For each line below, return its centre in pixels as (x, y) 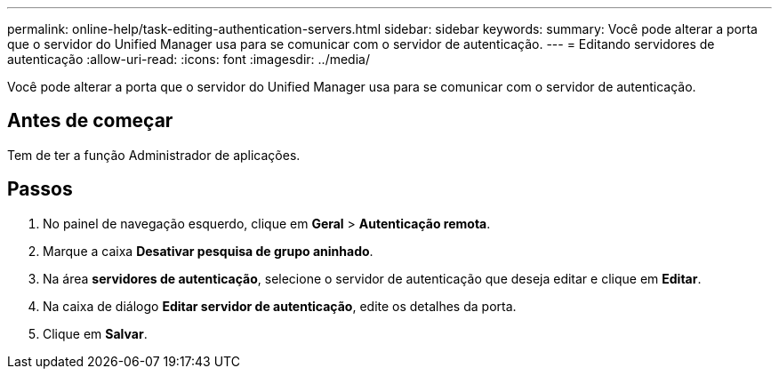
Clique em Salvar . (95, 333)
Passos (40, 189)
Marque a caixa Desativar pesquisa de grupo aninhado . (208, 251)
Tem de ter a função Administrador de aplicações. (154, 155)
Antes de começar (90, 121)
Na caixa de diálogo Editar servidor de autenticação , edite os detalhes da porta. (280, 306)
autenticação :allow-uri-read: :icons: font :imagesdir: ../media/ (189, 59)
